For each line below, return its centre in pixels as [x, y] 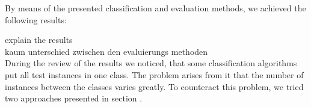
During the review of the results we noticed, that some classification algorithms [151, 63]
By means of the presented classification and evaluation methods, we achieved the [155, 8]
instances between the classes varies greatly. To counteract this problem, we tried [154, 86]
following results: [36, 19]
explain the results [39, 40]
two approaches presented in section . [74, 98]
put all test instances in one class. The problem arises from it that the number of [154, 74]
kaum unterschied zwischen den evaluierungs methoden [106, 51]
